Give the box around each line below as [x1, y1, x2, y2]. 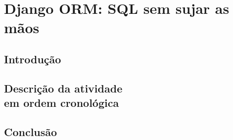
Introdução [4, 51, 61, 66]
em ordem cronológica [4, 95, 119, 110]
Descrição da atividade [4, 80, 123, 95]
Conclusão [4, 124, 57, 139]
